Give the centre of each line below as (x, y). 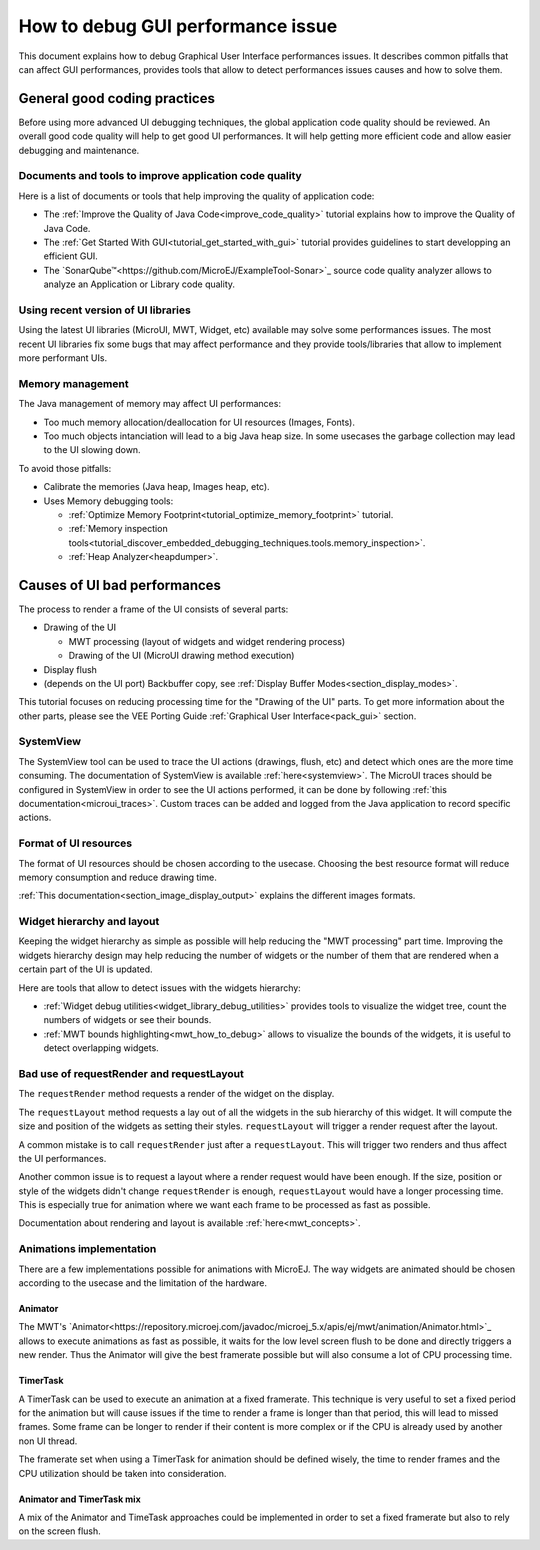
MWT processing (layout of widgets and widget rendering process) (207, 641)
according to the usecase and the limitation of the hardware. (142, 1283)
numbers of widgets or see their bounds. (127, 1020)
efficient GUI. (71, 256)
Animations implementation (87, 1249)
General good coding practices (116, 98)
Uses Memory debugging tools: (108, 501)
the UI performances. (62, 1158)
